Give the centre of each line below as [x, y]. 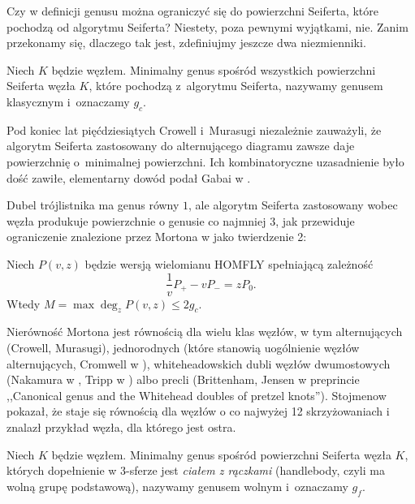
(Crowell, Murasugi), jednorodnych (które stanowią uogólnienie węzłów [183, 347]
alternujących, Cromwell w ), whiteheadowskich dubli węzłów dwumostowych [199, 363]
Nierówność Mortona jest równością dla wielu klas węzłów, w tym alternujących [205, 332]
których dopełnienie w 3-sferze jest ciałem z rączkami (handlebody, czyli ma [196, 470]
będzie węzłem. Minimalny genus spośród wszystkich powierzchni [214, 69]
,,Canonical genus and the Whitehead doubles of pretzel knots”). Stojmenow [197, 395]
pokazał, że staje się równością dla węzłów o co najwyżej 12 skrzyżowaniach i [198, 411]
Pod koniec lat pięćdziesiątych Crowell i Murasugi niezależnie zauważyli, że [194, 129]
